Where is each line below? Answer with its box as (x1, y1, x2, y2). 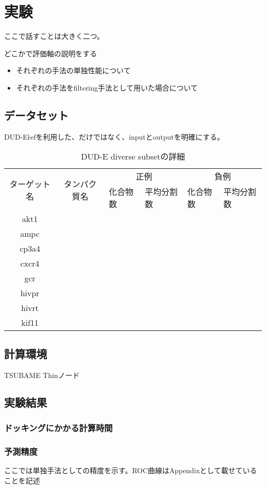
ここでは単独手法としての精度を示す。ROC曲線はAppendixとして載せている (4, 464, 257, 475)
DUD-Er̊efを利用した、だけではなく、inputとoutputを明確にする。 (4, 131, 225, 142)
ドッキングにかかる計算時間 (4, 421, 113, 434)
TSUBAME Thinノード (4, 369, 80, 380)
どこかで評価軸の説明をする (4, 48, 97, 58)
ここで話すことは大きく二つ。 (4, 31, 104, 41)
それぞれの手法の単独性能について (16, 65, 131, 76)
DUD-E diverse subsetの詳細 (81, 150, 185, 163)
